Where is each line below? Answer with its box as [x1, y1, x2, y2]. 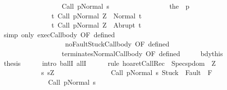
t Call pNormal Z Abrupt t [51, 20, 141, 30]
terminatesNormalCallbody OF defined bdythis [61, 48, 223, 58]
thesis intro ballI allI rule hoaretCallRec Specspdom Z [3, 58, 216, 68]
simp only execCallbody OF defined [3, 29, 115, 39]
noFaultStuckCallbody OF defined [65, 39, 170, 49]
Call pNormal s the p [61, 1, 190, 11]
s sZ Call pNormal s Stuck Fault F [41, 67, 212, 77]
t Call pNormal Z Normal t [51, 10, 142, 20]
